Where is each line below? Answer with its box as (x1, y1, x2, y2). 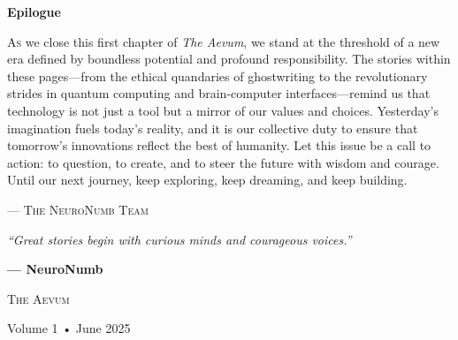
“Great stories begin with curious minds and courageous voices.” (7, 230, 352, 248)
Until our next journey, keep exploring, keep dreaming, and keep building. (7, 170, 408, 189)
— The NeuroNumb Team (7, 200, 149, 218)
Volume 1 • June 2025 (7, 319, 131, 337)
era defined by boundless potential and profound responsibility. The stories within (7, 49, 451, 68)
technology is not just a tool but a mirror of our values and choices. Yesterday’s (7, 101, 439, 119)
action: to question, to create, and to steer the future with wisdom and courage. (7, 153, 439, 171)
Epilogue (7, 3, 61, 20)
